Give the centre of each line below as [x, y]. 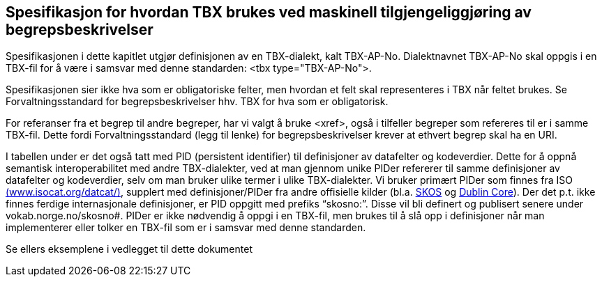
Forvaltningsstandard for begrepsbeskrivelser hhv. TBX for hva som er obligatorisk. [197, 102]
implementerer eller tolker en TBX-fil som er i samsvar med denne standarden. [186, 228]
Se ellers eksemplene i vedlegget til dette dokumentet [129, 249]
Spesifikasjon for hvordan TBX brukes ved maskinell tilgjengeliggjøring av [269, 12]
